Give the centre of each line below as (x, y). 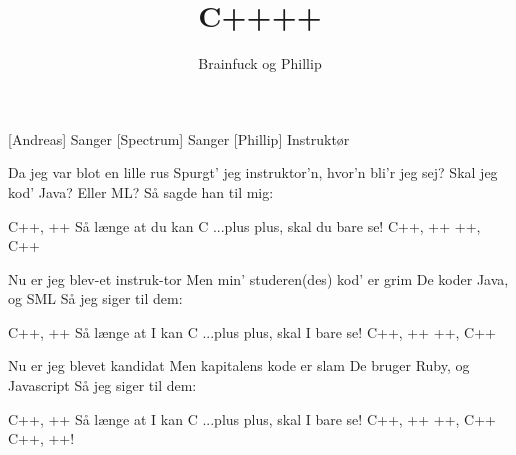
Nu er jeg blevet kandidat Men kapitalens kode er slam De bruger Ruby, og (239, 365)
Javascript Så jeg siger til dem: (102, 385)
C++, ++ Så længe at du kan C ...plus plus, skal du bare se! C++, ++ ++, (244, 225)
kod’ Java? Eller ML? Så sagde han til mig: (141, 191)
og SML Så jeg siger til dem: (95, 298)
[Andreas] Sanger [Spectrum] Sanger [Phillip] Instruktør (179, 138)
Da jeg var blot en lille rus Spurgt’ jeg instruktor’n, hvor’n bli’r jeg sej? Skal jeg (253, 172)
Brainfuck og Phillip (260, 63)
